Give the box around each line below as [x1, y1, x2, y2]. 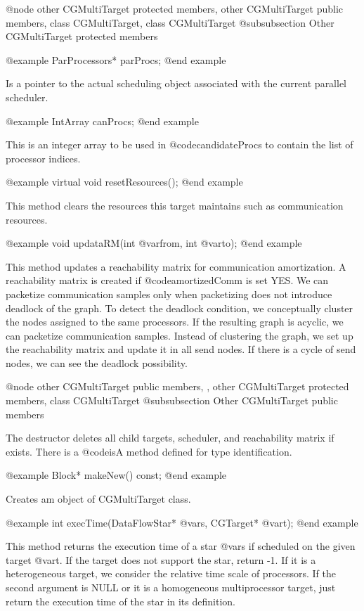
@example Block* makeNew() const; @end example [6, 468, 227, 482]
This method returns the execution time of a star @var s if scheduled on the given [6, 539, 356, 553]
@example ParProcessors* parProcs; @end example [6, 52, 226, 67]
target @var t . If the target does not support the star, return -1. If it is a [6, 552, 316, 567]
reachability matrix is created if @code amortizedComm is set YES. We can [6, 273, 329, 288]
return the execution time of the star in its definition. [6, 593, 235, 608]
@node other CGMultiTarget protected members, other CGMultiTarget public [6, 1, 344, 15]
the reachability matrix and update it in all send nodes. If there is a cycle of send [6, 342, 356, 356]
